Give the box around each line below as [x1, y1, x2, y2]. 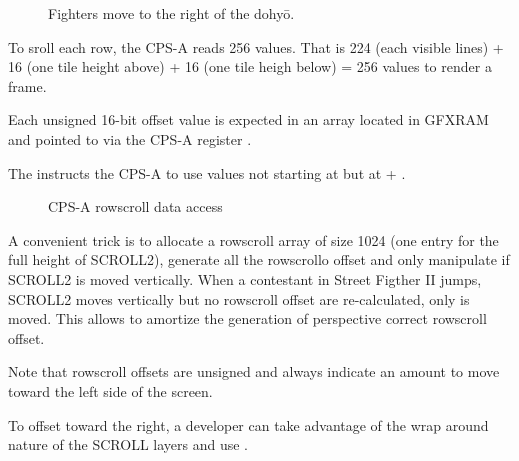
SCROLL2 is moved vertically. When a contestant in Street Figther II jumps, [8, 268, 482, 289]
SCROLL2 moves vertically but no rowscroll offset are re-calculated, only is [8, 288, 470, 309]
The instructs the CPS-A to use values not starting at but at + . [8, 162, 406, 183]
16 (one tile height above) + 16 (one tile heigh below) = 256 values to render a [8, 56, 492, 77]
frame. [8, 75, 47, 96]
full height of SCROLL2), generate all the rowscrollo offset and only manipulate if [8, 249, 510, 270]
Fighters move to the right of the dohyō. [48, 3, 295, 23]
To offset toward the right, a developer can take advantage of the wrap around [8, 414, 489, 435]
